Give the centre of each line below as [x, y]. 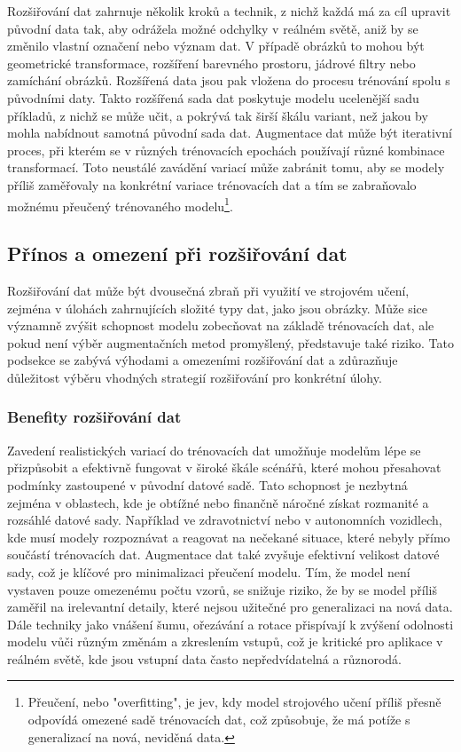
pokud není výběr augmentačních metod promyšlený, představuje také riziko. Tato [230, 342]
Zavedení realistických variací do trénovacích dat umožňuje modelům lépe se [214, 450]
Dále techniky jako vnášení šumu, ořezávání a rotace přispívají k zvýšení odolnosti [230, 624]
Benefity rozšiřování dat [94, 417]
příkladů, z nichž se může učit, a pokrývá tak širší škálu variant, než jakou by [218, 115]
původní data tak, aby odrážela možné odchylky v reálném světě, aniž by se [213, 28]
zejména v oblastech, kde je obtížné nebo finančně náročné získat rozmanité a [218, 502]
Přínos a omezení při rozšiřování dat [177, 253]
